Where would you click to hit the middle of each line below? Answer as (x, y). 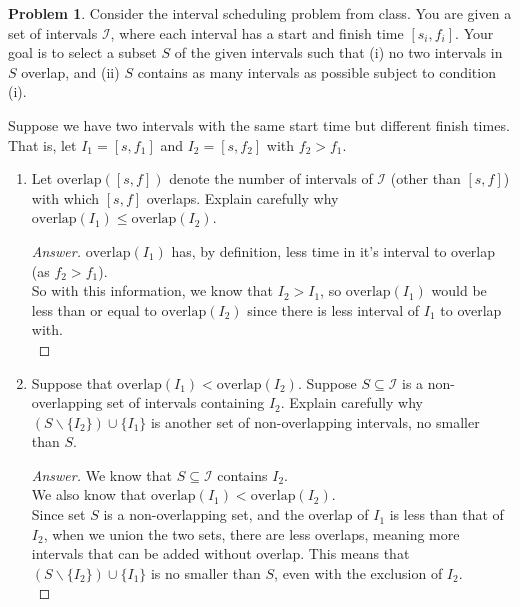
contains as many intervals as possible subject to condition (316, 71)
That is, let (42, 144)
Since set (58, 514)
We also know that (89, 494)
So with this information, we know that (152, 290)
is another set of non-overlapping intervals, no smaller (315, 421)
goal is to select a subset (82, 52)
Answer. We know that (102, 474)
